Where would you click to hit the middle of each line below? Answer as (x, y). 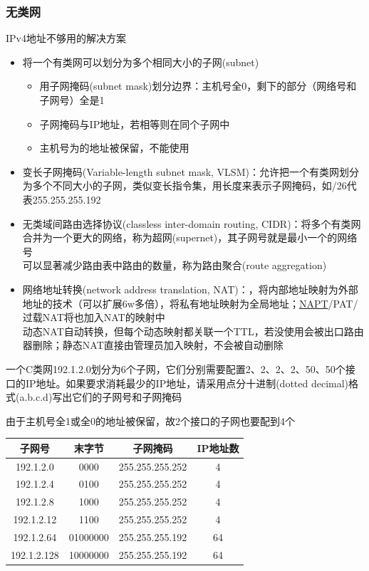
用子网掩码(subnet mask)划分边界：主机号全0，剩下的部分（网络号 (193, 86)
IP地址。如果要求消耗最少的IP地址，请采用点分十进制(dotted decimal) (187, 383)
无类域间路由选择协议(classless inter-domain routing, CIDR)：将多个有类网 (192, 223)
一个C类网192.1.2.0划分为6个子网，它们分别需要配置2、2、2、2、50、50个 (176, 368)
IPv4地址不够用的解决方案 (66, 38)
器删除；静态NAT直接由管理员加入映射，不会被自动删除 (153, 345)
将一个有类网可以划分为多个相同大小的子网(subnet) (141, 62)
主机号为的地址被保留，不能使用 (114, 148)
